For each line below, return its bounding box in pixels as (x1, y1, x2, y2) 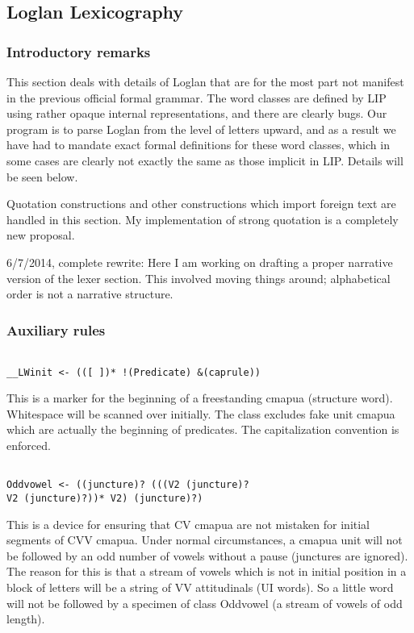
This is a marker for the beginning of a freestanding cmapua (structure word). (6, 389, 393, 406)
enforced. (6, 437, 51, 454)
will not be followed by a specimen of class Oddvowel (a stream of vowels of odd (6, 594, 403, 611)
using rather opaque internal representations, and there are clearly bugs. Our (6, 105, 387, 122)
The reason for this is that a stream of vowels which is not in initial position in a (6, 563, 407, 580)
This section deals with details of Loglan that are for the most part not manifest (6, 73, 404, 90)
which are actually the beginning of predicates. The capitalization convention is (6, 421, 399, 438)
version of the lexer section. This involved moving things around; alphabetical (6, 269, 391, 286)
